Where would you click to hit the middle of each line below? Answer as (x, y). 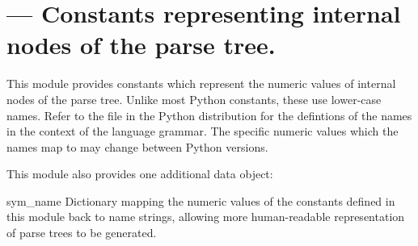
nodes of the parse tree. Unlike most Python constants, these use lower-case (194, 99)
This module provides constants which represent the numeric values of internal (201, 83)
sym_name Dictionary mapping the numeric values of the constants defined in (201, 200)
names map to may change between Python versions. (137, 146)
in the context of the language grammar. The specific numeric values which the (203, 131)
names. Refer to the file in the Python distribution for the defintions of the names (209, 115)
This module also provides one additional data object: (140, 174)
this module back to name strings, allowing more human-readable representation (206, 217)
